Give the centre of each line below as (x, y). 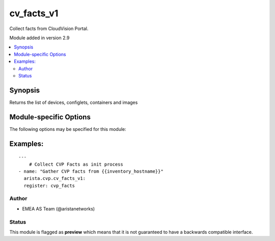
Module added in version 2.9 (39, 38)
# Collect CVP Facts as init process (76, 164)
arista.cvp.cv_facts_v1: (55, 179)
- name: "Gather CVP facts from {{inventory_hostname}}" (91, 171)
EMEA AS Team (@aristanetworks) (59, 208)
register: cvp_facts (49, 185)
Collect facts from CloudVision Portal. (49, 29)
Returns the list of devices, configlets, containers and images (74, 102)
